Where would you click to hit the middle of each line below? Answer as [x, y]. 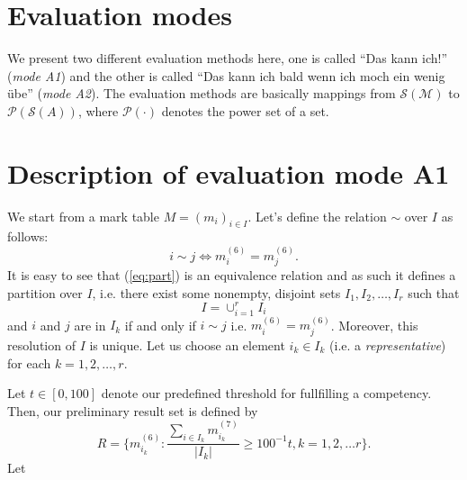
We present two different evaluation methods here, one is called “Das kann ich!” [228, 58]
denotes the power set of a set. [245, 110]
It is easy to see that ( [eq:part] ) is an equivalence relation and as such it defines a [232, 275]
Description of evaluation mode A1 [229, 172]
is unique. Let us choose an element [187, 344]
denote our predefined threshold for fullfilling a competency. [266, 393]
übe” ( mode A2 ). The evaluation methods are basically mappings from [202, 93]
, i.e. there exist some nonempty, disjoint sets [216, 292]
